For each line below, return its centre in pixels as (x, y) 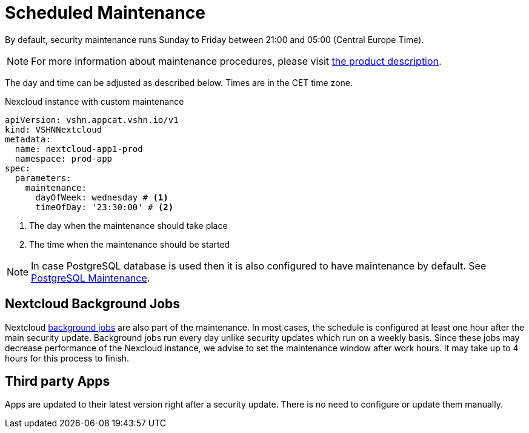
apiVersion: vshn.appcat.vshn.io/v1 (92, 120)
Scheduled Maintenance (105, 13)
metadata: (28, 139)
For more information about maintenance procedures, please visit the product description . (236, 61)
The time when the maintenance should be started (130, 244)
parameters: (43, 178)
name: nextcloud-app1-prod (79, 149)
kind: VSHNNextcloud (54, 129)
